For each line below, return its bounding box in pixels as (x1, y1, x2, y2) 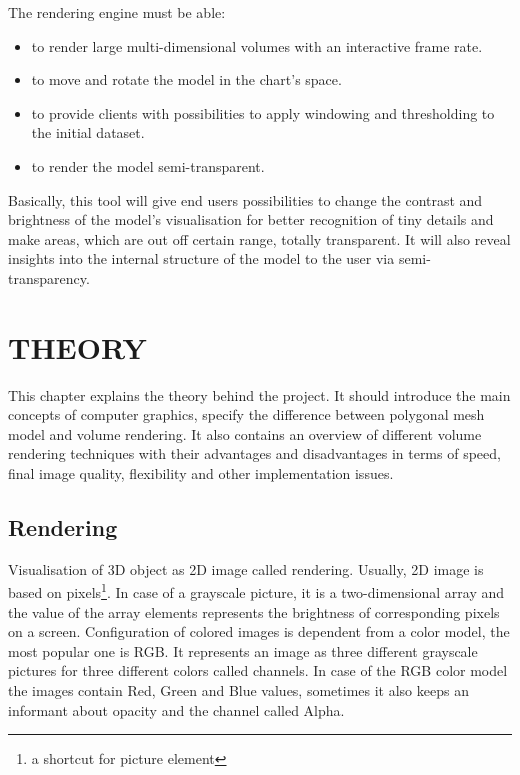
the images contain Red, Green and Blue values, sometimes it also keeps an (8, 680, 469, 701)
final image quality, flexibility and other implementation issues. (8, 463, 394, 484)
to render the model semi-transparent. (31, 155, 265, 176)
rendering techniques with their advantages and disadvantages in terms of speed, (8, 443, 501, 464)
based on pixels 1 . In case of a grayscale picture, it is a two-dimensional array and (8, 579, 505, 603)
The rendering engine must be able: (8, 2, 226, 22)
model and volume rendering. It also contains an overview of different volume (8, 423, 482, 444)
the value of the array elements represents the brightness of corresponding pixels (8, 601, 500, 622)
